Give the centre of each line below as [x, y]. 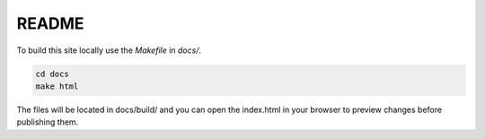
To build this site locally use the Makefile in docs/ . [109, 50]
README [50, 23]
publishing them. [48, 122]
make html [57, 86]
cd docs [52, 74]
